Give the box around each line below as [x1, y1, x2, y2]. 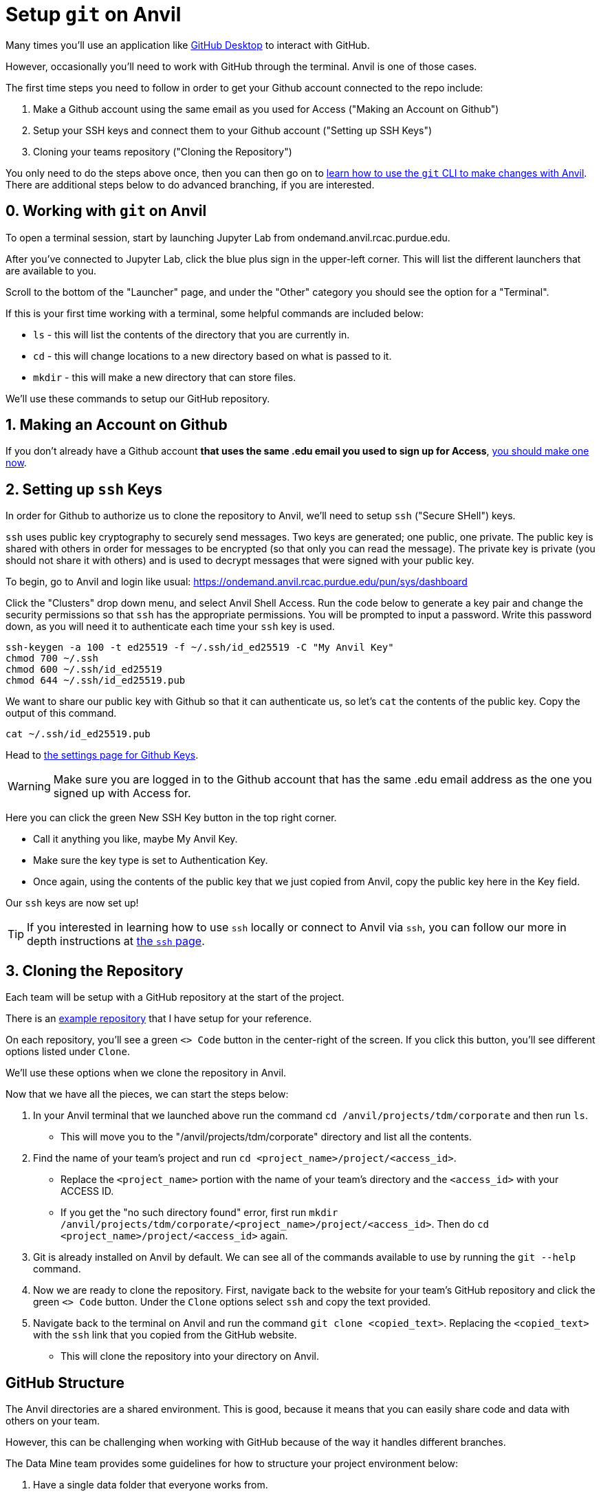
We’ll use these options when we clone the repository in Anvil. [6, 1067, 287, 1079]
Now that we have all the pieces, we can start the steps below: [6, 1088, 289, 1101]
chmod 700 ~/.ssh [6, 653, 98, 664]
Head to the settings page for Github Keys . [6, 749, 199, 761]
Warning [8, 779, 51, 794]
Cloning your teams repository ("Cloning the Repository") [33, 145, 292, 158]
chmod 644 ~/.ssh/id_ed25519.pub [6, 675, 186, 686]
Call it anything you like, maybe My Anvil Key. [33, 833, 238, 845]
